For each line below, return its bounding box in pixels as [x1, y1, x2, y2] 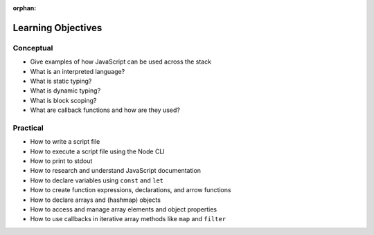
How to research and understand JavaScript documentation [30, 167, 201, 175]
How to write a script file [30, 138, 100, 146]
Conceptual [12, 43, 53, 53]
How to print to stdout [30, 157, 93, 165]
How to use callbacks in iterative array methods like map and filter [30, 215, 226, 223]
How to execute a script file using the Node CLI [30, 147, 166, 156]
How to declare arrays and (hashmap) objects [30, 196, 161, 204]
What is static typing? [30, 77, 92, 85]
